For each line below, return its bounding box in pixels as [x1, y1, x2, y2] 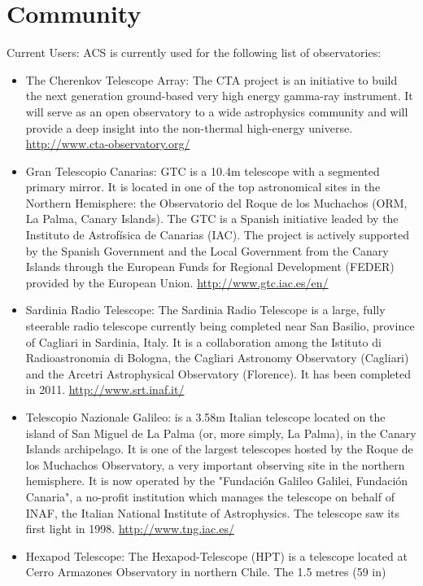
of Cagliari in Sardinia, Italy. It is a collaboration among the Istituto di [25, 333, 382, 350]
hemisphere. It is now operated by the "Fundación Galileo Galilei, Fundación [25, 472, 408, 489]
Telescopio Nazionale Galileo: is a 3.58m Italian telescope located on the [25, 409, 386, 425]
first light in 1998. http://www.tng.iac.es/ [25, 520, 234, 537]
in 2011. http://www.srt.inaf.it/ [25, 381, 185, 398]
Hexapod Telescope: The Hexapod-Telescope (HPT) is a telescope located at [25, 547, 408, 564]
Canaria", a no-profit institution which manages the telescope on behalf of [25, 488, 395, 505]
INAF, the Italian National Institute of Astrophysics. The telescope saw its [25, 504, 400, 521]
